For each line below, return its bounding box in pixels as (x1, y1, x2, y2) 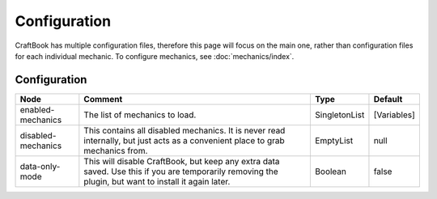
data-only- (19, 160, 61, 171)
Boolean (315, 166, 347, 177)
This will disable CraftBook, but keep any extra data (83, 155, 280, 167)
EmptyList (315, 134, 354, 146)
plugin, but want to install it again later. (83, 176, 231, 187)
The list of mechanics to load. (83, 109, 197, 121)
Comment (83, 93, 123, 104)
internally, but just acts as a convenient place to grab (83, 134, 285, 146)
